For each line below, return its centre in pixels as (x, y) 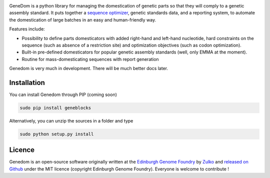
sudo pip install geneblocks (55, 108)
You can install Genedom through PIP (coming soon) (63, 94)
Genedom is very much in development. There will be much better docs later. (89, 68)
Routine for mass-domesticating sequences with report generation (90, 59)
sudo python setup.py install (57, 134)
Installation (27, 82)
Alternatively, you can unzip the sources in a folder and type (71, 121)
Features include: (27, 29)
